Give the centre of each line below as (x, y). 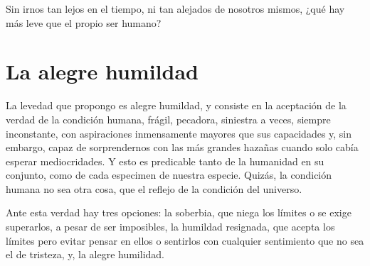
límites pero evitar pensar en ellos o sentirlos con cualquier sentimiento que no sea (185, 240)
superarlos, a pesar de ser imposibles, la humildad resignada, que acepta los (170, 227)
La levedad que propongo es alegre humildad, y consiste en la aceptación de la (176, 105)
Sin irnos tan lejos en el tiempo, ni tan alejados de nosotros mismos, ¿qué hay (175, 9)
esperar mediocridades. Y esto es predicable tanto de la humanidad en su (165, 161)
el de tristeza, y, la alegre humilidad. (85, 254)
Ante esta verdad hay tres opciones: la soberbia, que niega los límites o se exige (179, 212)
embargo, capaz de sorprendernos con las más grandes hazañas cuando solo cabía (182, 147)
